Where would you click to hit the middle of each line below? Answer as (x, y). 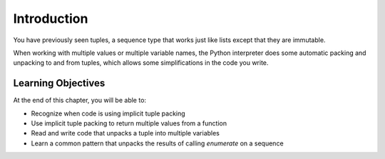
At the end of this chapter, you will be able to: (79, 101)
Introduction (51, 19)
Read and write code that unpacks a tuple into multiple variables (125, 133)
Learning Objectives (59, 83)
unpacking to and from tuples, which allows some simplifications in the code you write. (141, 63)
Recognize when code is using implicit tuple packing (108, 113)
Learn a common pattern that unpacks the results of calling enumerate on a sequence (158, 143)
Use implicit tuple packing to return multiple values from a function (129, 123)
